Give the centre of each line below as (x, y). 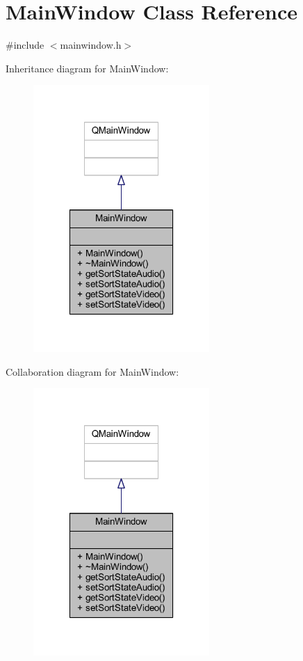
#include (25, 45)
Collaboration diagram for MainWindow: (92, 371)
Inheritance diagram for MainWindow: (87, 68)
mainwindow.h (91, 45)
